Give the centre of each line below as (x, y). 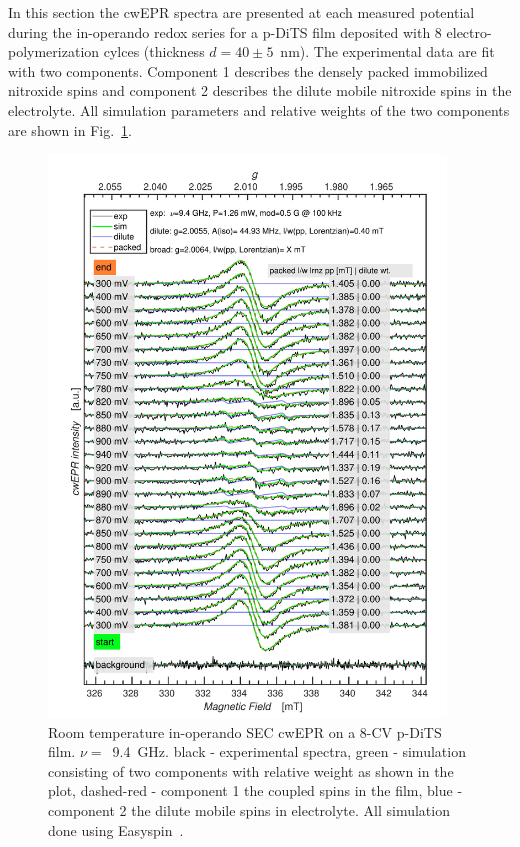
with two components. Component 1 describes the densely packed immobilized (248, 70)
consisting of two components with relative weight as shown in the (251, 770)
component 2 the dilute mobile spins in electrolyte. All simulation (249, 810)
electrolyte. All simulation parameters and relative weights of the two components (259, 109)
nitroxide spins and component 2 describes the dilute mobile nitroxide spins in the (260, 90)
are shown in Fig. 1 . (70, 129)
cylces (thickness (154, 51)
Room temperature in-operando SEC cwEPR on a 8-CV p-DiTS (245, 731)
